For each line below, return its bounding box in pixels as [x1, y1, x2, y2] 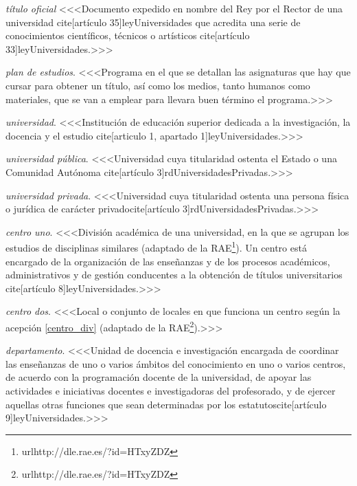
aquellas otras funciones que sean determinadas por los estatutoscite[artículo [5, 397, 327, 411]
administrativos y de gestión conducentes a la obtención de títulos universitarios [5, 267, 343, 282]
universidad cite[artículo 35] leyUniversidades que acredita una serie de [5, 14, 301, 29]
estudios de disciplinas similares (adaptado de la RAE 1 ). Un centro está [5, 239, 307, 254]
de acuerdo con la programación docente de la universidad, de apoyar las [5, 370, 312, 384]
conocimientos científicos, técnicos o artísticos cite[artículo [5, 28, 250, 43]
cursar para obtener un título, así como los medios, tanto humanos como [5, 78, 310, 92]
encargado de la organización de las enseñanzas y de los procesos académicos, [5, 254, 330, 268]
